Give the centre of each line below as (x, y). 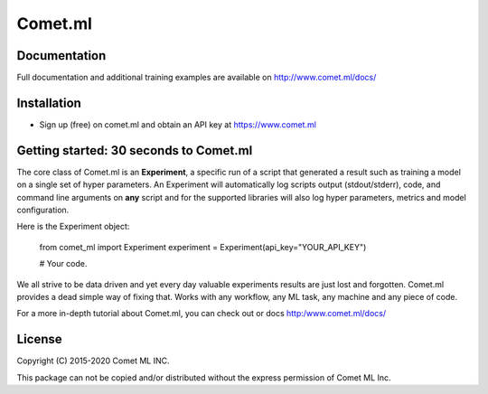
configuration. (43, 210)
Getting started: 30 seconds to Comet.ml (135, 150)
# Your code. (63, 264)
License (39, 339)
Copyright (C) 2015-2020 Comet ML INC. (93, 361)
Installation (49, 103)
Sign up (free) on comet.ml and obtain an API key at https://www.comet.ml (178, 124)
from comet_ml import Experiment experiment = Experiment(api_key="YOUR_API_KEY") (203, 247)
